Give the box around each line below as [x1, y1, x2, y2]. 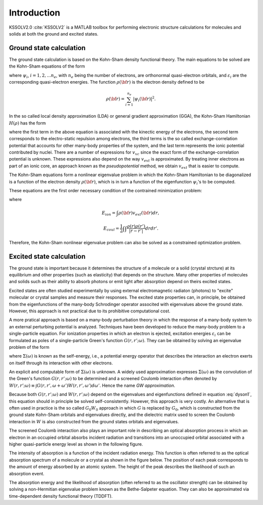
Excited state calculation [9, 252, 86, 260]
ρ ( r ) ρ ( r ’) [127, 223, 146, 229]
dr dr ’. [145, 225, 159, 231]
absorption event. [9, 470, 45, 476]
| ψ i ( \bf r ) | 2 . [133, 95, 156, 103]
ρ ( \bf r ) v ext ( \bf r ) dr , [118, 210, 159, 216]
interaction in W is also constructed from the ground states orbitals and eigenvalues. [9, 418, 179, 424]
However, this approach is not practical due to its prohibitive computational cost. [9, 308, 170, 314]
